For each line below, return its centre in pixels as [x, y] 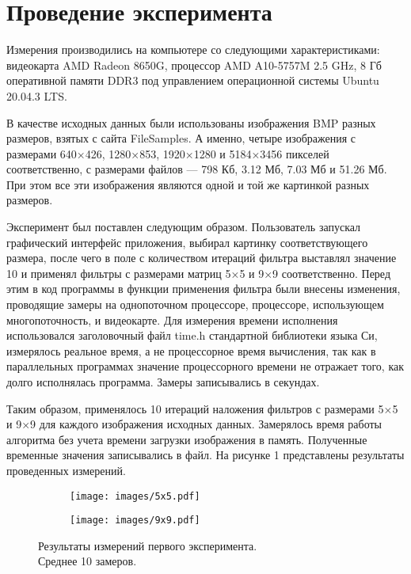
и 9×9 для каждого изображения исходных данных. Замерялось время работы [194, 424]
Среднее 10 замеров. [88, 561]
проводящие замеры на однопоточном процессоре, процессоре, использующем [195, 304]
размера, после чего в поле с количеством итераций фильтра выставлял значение [202, 258]
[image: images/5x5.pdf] [135, 496]
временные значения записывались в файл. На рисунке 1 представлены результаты [205, 455]
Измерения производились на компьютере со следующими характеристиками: [193, 49]
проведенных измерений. [66, 470]
